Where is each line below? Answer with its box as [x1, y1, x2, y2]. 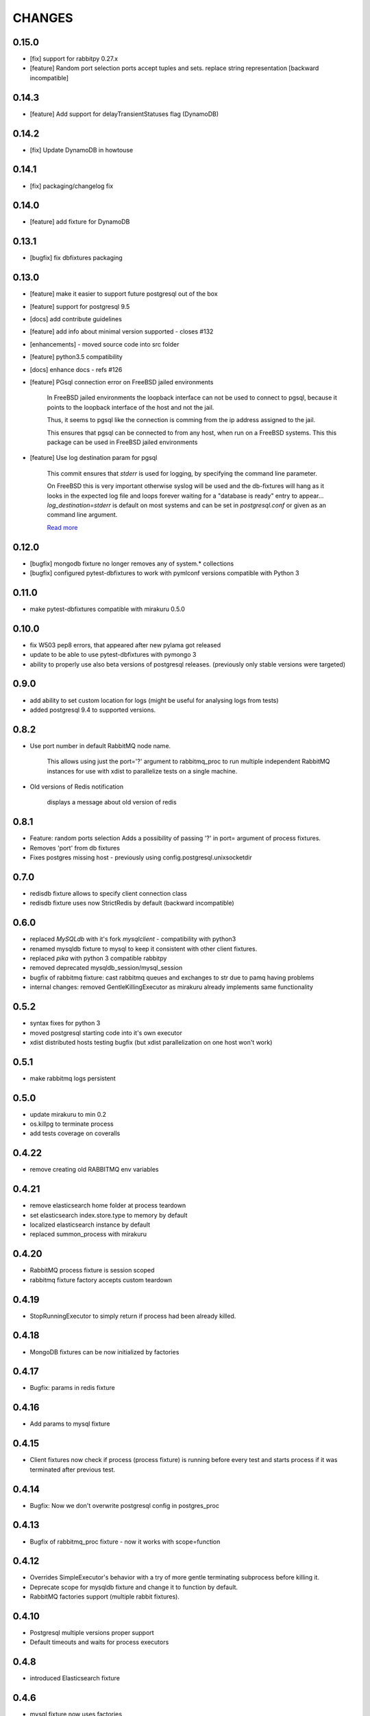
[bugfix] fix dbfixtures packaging [29, 254, 123, 262]
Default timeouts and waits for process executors [29, 1638, 169, 1647]
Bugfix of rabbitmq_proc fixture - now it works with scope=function [29, 1538, 221, 1546]
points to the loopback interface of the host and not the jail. [47, 403, 214, 411]
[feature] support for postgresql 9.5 [29, 302, 130, 310]
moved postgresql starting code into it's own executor [29, 1028, 183, 1036]
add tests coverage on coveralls [29, 1129, 121, 1137]
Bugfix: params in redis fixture [29, 1384, 116, 1392]
